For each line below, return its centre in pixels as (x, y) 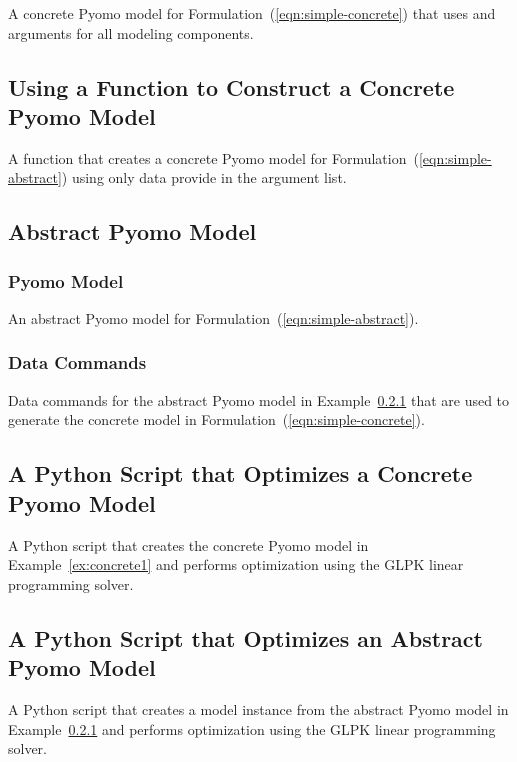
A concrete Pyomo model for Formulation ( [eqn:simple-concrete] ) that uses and (252, 13)
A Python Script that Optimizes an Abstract (245, 637)
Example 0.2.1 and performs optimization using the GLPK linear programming (252, 728)
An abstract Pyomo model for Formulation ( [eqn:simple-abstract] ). (213, 317)
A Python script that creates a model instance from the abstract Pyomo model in (258, 708)
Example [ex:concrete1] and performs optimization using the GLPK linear (236, 564)
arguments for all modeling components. (131, 32)
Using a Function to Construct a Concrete (231, 86)
